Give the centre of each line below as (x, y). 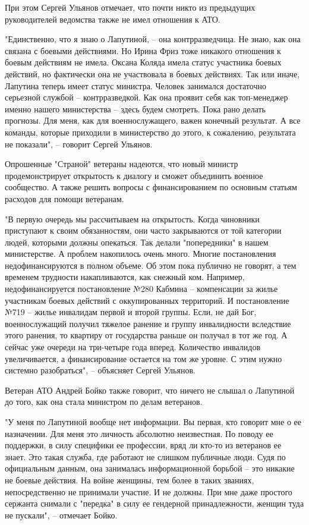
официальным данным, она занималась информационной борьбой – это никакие (150, 468)
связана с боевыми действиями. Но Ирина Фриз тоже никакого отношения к (143, 50)
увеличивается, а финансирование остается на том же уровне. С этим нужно (144, 358)
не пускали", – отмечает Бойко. (61, 515)
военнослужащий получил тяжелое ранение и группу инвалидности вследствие (148, 323)
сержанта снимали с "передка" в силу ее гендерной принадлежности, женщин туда (154, 503)
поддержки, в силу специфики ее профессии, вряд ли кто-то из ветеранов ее (143, 445)
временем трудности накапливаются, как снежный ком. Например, (125, 277)
